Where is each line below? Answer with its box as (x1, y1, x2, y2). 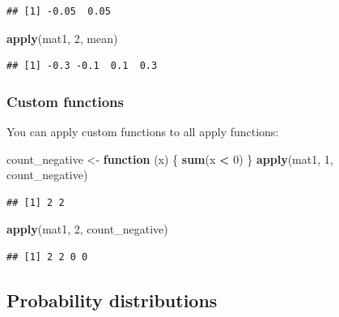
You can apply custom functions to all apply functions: (6, 123, 279, 139)
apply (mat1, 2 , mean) (6, 29, 118, 46)
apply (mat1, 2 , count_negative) (6, 221, 168, 238)
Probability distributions (6, 287, 218, 312)
